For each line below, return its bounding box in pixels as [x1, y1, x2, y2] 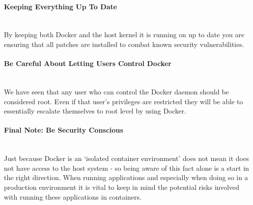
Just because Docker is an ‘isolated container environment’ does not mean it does [4, 153, 249, 163]
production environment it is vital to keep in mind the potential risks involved [4, 182, 240, 192]
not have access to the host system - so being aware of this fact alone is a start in [4, 162, 249, 173]
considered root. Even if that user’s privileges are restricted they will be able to [4, 96, 243, 106]
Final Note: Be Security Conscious [4, 125, 123, 135]
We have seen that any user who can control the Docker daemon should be [4, 86, 229, 96]
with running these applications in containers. [4, 191, 141, 202]
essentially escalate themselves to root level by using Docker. [4, 106, 186, 116]
